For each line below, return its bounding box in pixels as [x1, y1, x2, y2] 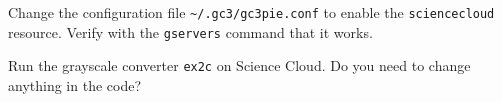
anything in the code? [8, 74, 142, 95]
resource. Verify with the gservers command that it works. [8, 21, 373, 42]
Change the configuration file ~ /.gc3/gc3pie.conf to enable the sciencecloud [8, 2, 495, 22]
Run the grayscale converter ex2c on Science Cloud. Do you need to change [8, 55, 471, 76]
